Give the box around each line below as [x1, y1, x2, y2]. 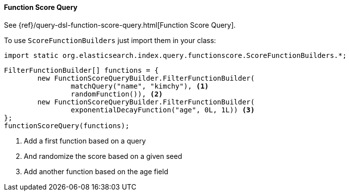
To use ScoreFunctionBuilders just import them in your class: [4, 36, 216, 45]
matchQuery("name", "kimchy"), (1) [70, 82, 209, 90]
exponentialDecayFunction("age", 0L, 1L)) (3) [70, 105, 255, 114]
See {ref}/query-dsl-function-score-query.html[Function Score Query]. [4, 20, 236, 29]
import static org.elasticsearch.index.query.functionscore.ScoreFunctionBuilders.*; [4, 51, 347, 59]
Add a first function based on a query [24, 136, 146, 145]
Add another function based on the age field [24, 167, 169, 176]
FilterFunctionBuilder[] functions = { [4, 66, 159, 74]
